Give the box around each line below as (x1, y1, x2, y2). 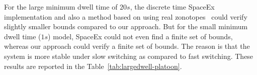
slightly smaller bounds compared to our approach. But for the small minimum (4, 21, 248, 32)
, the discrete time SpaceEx (130, 2, 215, 12)
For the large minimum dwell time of (4, 2, 118, 12)
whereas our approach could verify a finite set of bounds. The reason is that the (4, 41, 250, 51)
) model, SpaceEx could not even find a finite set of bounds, (48, 31, 233, 41)
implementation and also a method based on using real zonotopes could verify (4, 11, 247, 22)
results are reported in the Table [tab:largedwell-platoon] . (4, 60, 182, 71)
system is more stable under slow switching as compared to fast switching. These (4, 50, 253, 61)
